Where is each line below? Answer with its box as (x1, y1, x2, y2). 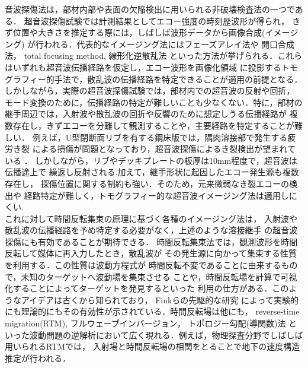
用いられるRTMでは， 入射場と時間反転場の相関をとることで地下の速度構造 (5, 340, 300, 353)
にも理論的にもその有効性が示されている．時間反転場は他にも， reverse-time (5, 305, 300, 318)
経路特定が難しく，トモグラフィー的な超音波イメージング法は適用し (24, 189, 289, 201)
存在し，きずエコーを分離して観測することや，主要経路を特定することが (12, 119, 295, 131)
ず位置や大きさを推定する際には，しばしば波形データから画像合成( (5, 26, 265, 39)
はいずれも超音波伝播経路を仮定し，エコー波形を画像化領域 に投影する (5, 61, 281, 73)
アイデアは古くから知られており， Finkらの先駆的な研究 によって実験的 (21, 293, 299, 306)
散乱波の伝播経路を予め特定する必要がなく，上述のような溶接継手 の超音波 (5, 224, 298, 236)
